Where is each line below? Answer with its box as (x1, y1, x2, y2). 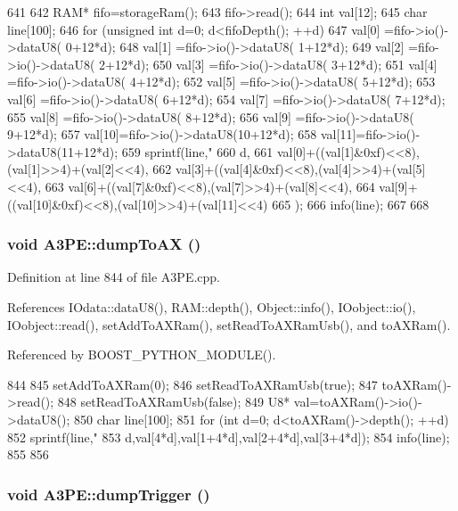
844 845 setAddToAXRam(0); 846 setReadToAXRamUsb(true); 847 (7, 375, 378, 393)
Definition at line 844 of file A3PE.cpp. (7, 268, 221, 286)
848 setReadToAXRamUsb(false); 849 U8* (57, 392, 290, 411)
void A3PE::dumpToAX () (7, 233, 201, 255)
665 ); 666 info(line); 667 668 (272, 194, 429, 213)
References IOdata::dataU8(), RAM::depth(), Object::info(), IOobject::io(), (7, 297, 416, 316)
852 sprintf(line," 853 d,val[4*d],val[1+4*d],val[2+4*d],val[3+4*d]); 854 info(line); (7, 427, 450, 446)
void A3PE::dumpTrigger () (7, 482, 210, 505)
